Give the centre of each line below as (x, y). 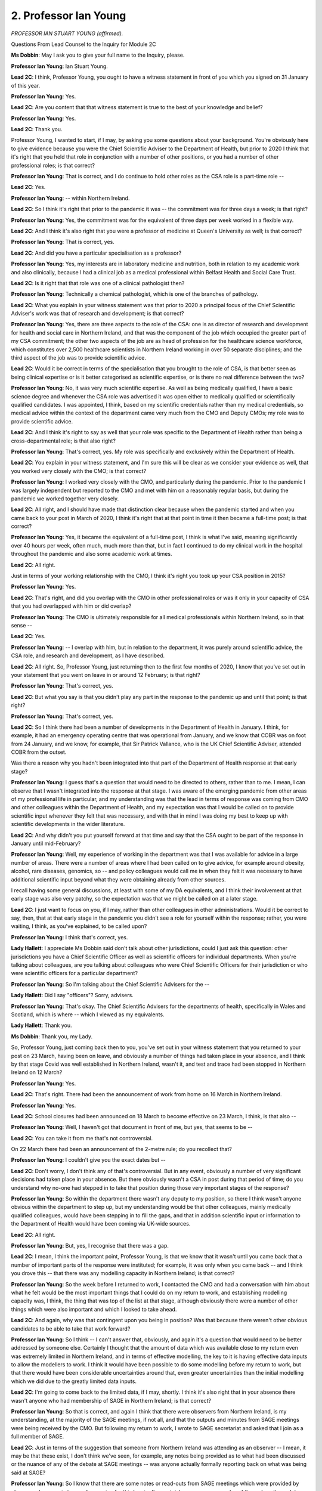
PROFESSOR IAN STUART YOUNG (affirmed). (67, 33)
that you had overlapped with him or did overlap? (71, 606)
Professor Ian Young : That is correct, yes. (63, 242)
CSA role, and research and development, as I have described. (88, 655)
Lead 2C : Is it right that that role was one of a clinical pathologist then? (98, 283)
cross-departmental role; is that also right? (64, 441)
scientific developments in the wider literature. (68, 824)
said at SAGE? (28, 1473)
